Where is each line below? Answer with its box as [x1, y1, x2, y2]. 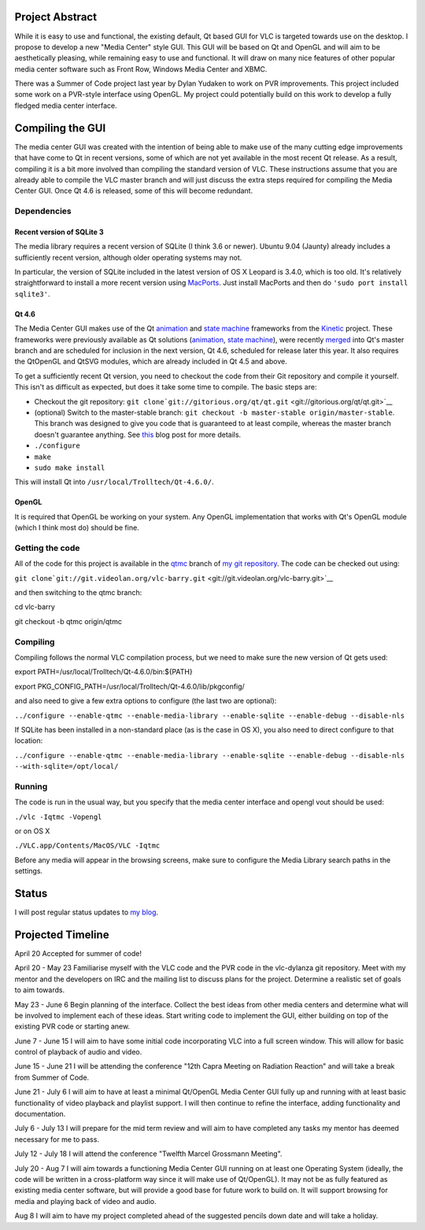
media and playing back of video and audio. [14, 1196, 157, 1206]
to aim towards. [14, 985, 65, 995]
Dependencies [14, 205, 72, 216]
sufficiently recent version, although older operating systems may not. [14, 253, 242, 262]
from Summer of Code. [14, 1073, 90, 1082]
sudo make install [34, 463, 105, 472]
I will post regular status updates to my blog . [14, 907, 159, 917]
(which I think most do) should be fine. [14, 523, 139, 533]
